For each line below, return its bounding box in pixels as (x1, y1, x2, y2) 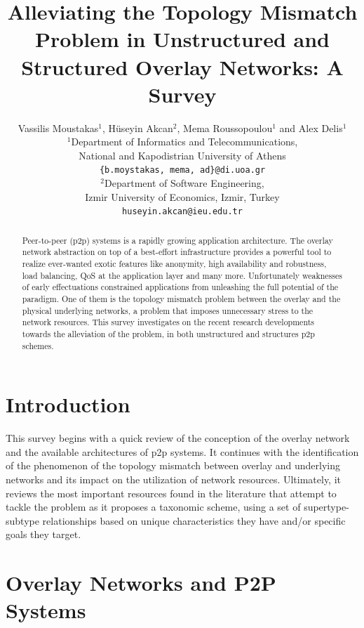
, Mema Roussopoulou (177, 120, 273, 135)
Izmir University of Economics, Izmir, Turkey (85, 189, 280, 204)
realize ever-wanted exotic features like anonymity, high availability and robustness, (22, 258, 327, 270)
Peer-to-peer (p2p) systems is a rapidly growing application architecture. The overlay (22, 234, 333, 246)
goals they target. (6, 527, 81, 542)
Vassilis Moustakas (18, 120, 99, 135)
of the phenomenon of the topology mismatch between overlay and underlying (6, 458, 340, 473)
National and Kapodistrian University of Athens (79, 148, 286, 162)
